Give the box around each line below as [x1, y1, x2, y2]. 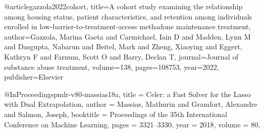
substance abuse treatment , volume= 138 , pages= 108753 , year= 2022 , [4, 61, 219, 72]
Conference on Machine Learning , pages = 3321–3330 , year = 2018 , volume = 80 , [4, 119, 260, 129]
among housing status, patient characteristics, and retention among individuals [4, 11, 252, 22]
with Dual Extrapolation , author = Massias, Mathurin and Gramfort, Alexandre [4, 99, 257, 109]
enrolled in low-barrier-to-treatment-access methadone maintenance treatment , [4, 21, 251, 32]
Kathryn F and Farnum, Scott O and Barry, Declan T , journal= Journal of [4, 51, 238, 62]
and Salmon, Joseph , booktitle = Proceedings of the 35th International [4, 108, 228, 119]
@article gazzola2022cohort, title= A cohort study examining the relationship [4, 1, 243, 11]
